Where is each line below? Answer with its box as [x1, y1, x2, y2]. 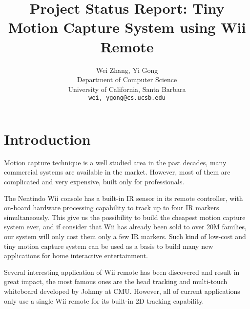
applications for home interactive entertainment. [4, 250, 148, 261]
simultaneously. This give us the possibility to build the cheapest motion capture [4, 212, 246, 222]
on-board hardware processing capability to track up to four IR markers [4, 202, 219, 213]
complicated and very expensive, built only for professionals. [4, 177, 185, 187]
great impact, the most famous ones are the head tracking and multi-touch [4, 276, 228, 287]
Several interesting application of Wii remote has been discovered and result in [4, 266, 240, 277]
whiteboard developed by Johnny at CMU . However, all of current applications [4, 286, 240, 296]
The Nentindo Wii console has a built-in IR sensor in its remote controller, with [4, 193, 243, 203]
